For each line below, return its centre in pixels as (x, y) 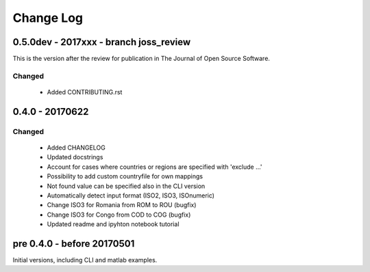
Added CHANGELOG (76, 148)
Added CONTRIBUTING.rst (85, 92)
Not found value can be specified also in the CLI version (126, 186)
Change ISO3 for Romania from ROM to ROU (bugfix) (122, 205)
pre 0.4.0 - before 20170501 (74, 244)
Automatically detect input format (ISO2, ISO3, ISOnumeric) (131, 195)
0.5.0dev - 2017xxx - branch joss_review (102, 42)
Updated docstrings (75, 157)
